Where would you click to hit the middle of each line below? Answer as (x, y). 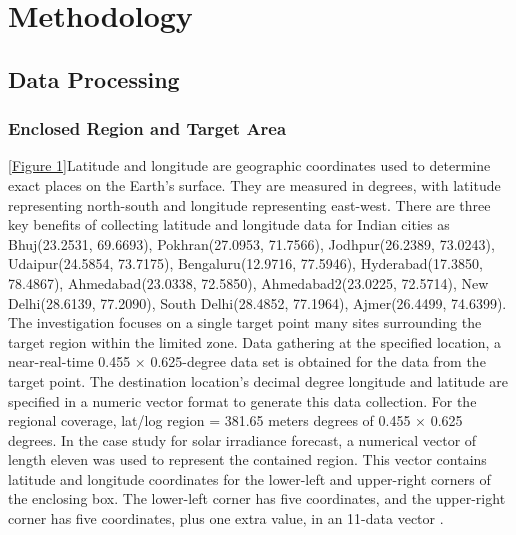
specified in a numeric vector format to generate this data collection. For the (242, 400)
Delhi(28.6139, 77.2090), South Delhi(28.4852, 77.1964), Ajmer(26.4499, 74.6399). (257, 302)
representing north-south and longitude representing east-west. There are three (249, 204)
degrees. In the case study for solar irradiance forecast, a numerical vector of (242, 439)
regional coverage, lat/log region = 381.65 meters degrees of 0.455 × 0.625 (235, 420)
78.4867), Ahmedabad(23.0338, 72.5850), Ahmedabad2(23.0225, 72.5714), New (248, 282)
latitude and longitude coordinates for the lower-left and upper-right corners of (249, 478)
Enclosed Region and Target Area (147, 128)
